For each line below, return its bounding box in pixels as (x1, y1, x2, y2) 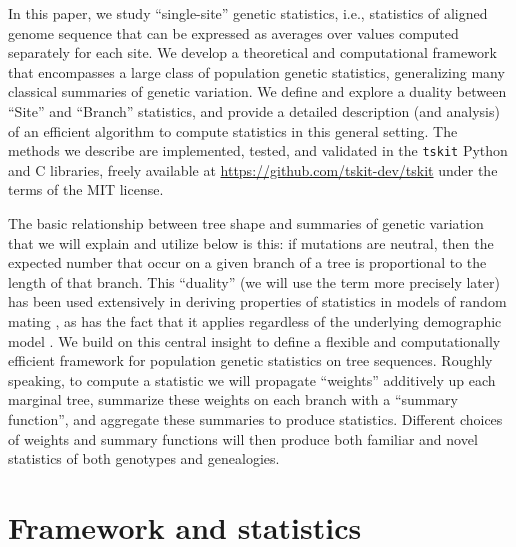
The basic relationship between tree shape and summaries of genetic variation (8, 213, 484, 233)
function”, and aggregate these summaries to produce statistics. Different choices (8, 408, 503, 429)
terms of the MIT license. (8, 179, 164, 200)
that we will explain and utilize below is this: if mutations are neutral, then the (8, 232, 494, 253)
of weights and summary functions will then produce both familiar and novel (8, 428, 478, 449)
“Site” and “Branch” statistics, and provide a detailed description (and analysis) (8, 100, 500, 121)
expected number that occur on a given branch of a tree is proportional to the (8, 252, 487, 273)
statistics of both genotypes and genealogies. (8, 448, 280, 469)
